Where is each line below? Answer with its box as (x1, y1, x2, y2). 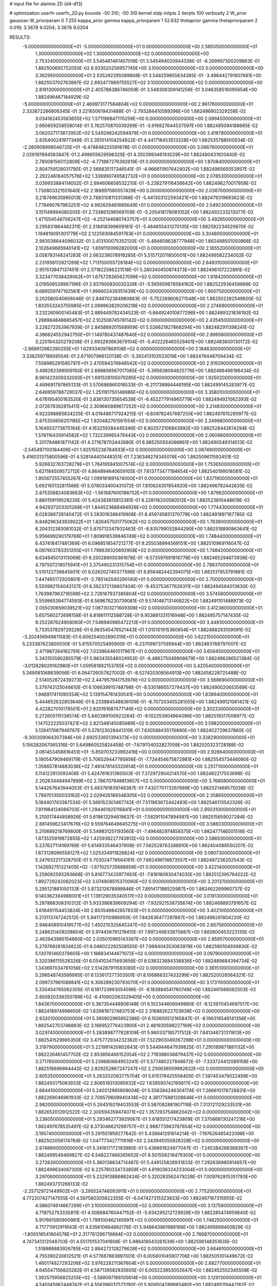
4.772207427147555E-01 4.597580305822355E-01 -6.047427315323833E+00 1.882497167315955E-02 (22, 1195, 243, 1201)
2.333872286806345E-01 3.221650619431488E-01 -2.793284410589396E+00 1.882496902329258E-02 (22, 108, 246, 114)
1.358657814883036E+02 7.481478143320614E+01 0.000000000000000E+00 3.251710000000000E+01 (35, 763, 259, 770)
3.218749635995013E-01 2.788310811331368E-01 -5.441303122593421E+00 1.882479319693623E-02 (35, 194, 253, 201)
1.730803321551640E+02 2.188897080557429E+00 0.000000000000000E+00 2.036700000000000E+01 (35, 187, 262, 193)
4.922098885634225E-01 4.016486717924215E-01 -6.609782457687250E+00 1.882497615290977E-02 (35, 410, 257, 417)
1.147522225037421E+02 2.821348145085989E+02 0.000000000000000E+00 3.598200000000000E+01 (35, 720, 261, 726)
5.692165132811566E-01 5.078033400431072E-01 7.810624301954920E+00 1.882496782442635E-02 (35, 483, 253, 489)
